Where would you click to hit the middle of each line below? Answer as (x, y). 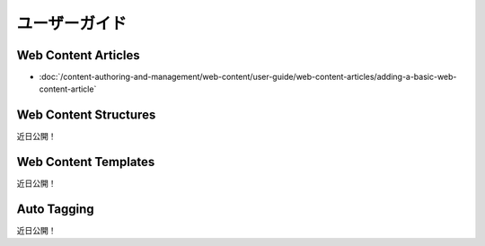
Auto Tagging (55, 210)
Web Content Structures (86, 115)
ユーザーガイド (72, 23)
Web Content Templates (86, 162)
